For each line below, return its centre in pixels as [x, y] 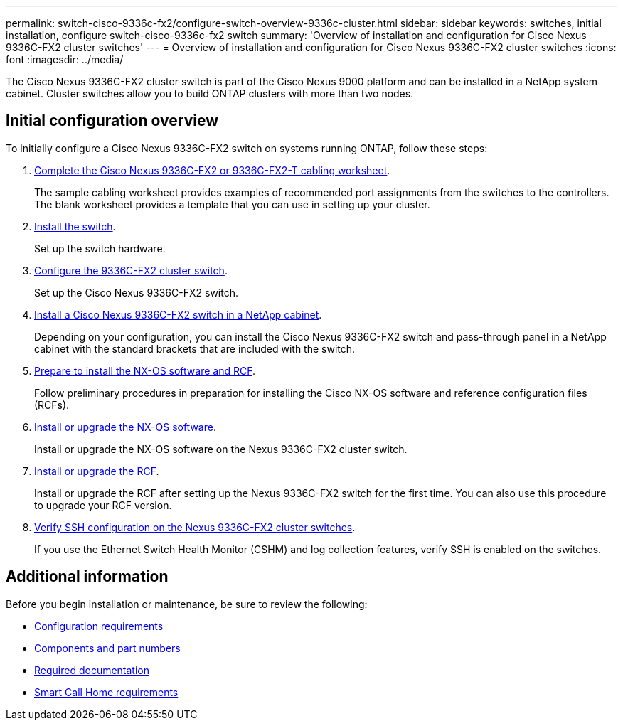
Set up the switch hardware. [100, 248]
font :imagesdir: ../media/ [65, 59]
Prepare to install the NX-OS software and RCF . [145, 370]
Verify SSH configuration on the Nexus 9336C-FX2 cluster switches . [195, 527]
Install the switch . [75, 226]
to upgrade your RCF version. [103, 505]
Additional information [87, 577]
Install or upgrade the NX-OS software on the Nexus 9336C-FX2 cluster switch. [221, 449]
